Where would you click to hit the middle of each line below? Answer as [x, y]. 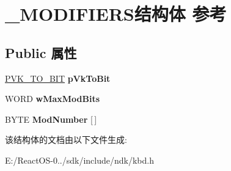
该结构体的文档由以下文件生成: [66, 140]
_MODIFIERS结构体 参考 [116, 14]
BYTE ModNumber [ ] [51, 119]
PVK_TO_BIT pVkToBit [58, 78]
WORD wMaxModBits [53, 99]
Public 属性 [41, 52]
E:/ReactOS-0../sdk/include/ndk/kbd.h [79, 160]
